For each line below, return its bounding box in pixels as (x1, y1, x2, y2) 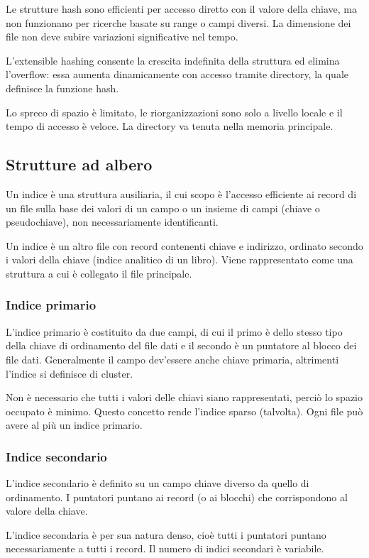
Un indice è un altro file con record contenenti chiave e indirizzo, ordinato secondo (6, 238, 363, 253)
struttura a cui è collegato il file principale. (6, 266, 192, 280)
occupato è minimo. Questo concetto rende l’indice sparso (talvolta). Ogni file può (6, 403, 363, 418)
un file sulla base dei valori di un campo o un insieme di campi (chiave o (6, 200, 320, 215)
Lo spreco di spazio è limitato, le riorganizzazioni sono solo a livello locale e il (6, 104, 343, 119)
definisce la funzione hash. (6, 80, 119, 95)
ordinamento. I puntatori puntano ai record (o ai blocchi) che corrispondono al (6, 489, 348, 504)
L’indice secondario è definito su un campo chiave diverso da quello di (6, 476, 309, 491)
